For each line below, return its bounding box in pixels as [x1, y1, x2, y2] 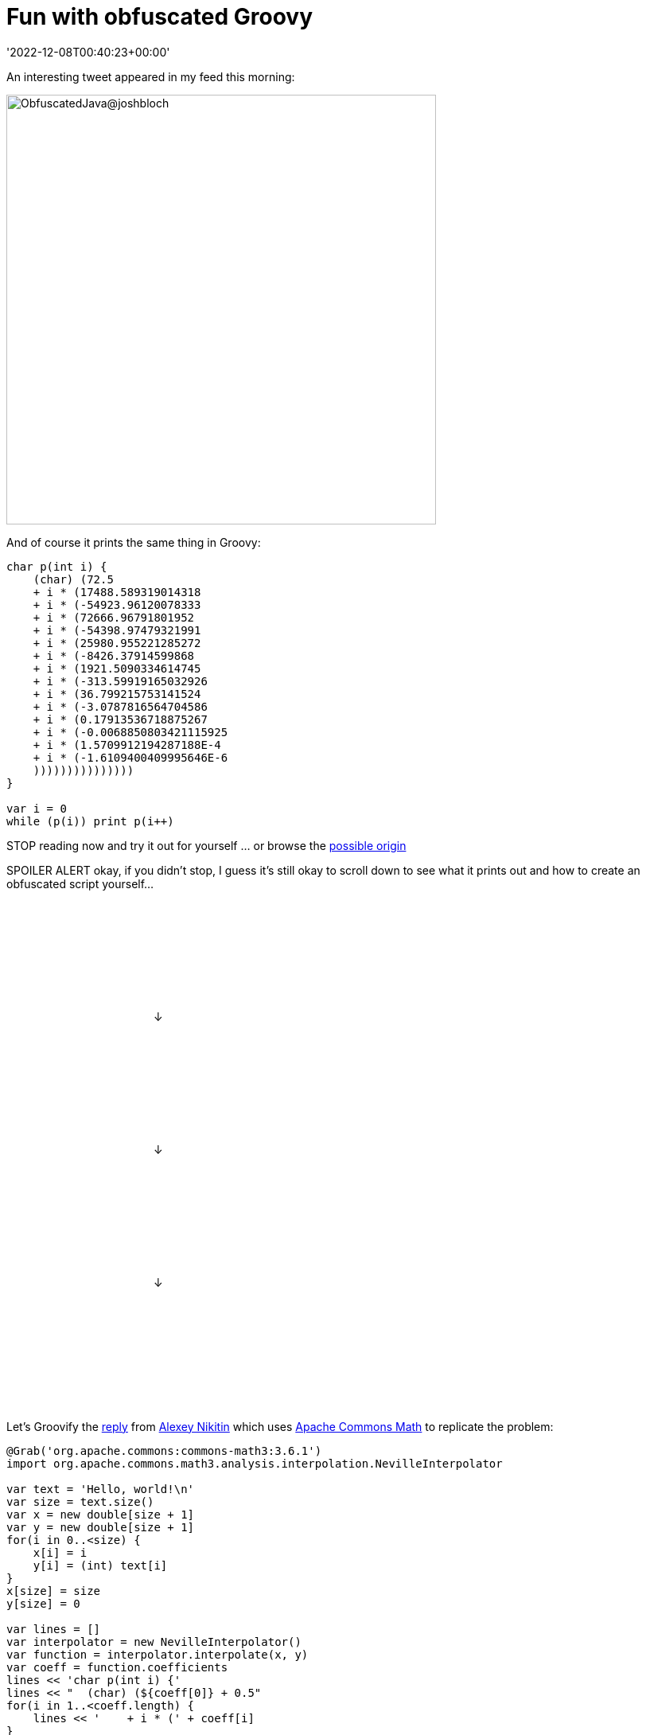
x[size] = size [6, 1584, 101, 1597]
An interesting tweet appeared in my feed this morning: [6, 69, 295, 84]
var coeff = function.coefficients [6, 1660, 228, 1674]
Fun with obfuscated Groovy [6, 3, 313, 30]
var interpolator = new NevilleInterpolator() [6, 1635, 302, 1648]
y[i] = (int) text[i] [33, 1558, 168, 1572]
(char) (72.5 [33, 572, 114, 586]
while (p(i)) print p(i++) [6, 814, 174, 828]
